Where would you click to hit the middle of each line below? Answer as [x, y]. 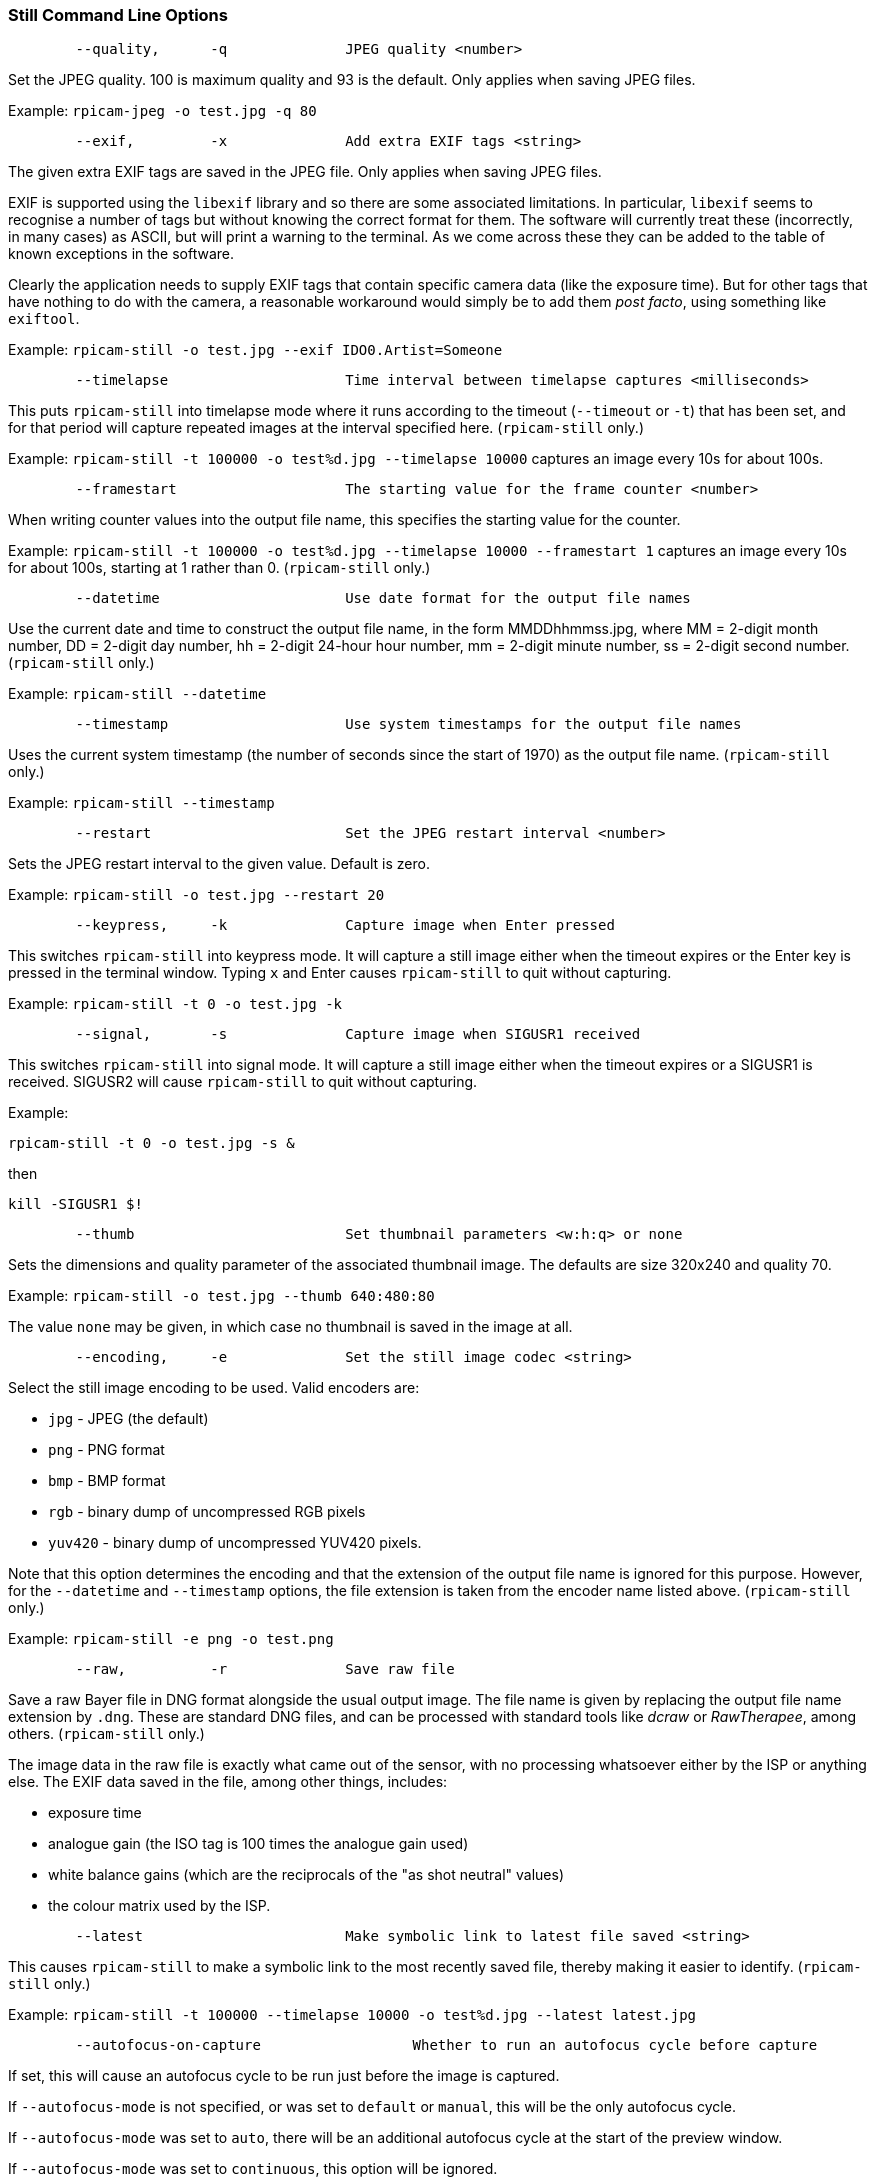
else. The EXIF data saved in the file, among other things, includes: [228, 1782]
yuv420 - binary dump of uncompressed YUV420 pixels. [235, 1543]
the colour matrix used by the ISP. [159, 1906]
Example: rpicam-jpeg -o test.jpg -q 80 [162, 111]
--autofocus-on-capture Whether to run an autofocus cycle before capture [446, 2045]
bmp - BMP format [107, 1481]
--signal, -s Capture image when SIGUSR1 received [358, 1034]
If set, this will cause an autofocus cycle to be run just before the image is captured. [284, 2076]
